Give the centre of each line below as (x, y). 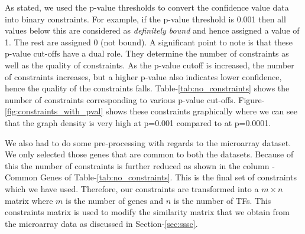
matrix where (29, 200)
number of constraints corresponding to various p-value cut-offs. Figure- (135, 99)
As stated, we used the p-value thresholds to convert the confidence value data (147, 7)
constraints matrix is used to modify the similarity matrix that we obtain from (147, 212)
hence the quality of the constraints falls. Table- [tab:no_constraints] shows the (147, 88)
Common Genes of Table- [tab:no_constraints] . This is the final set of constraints (151, 177)
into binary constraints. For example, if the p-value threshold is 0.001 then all (145, 19)
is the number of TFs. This (222, 200)
